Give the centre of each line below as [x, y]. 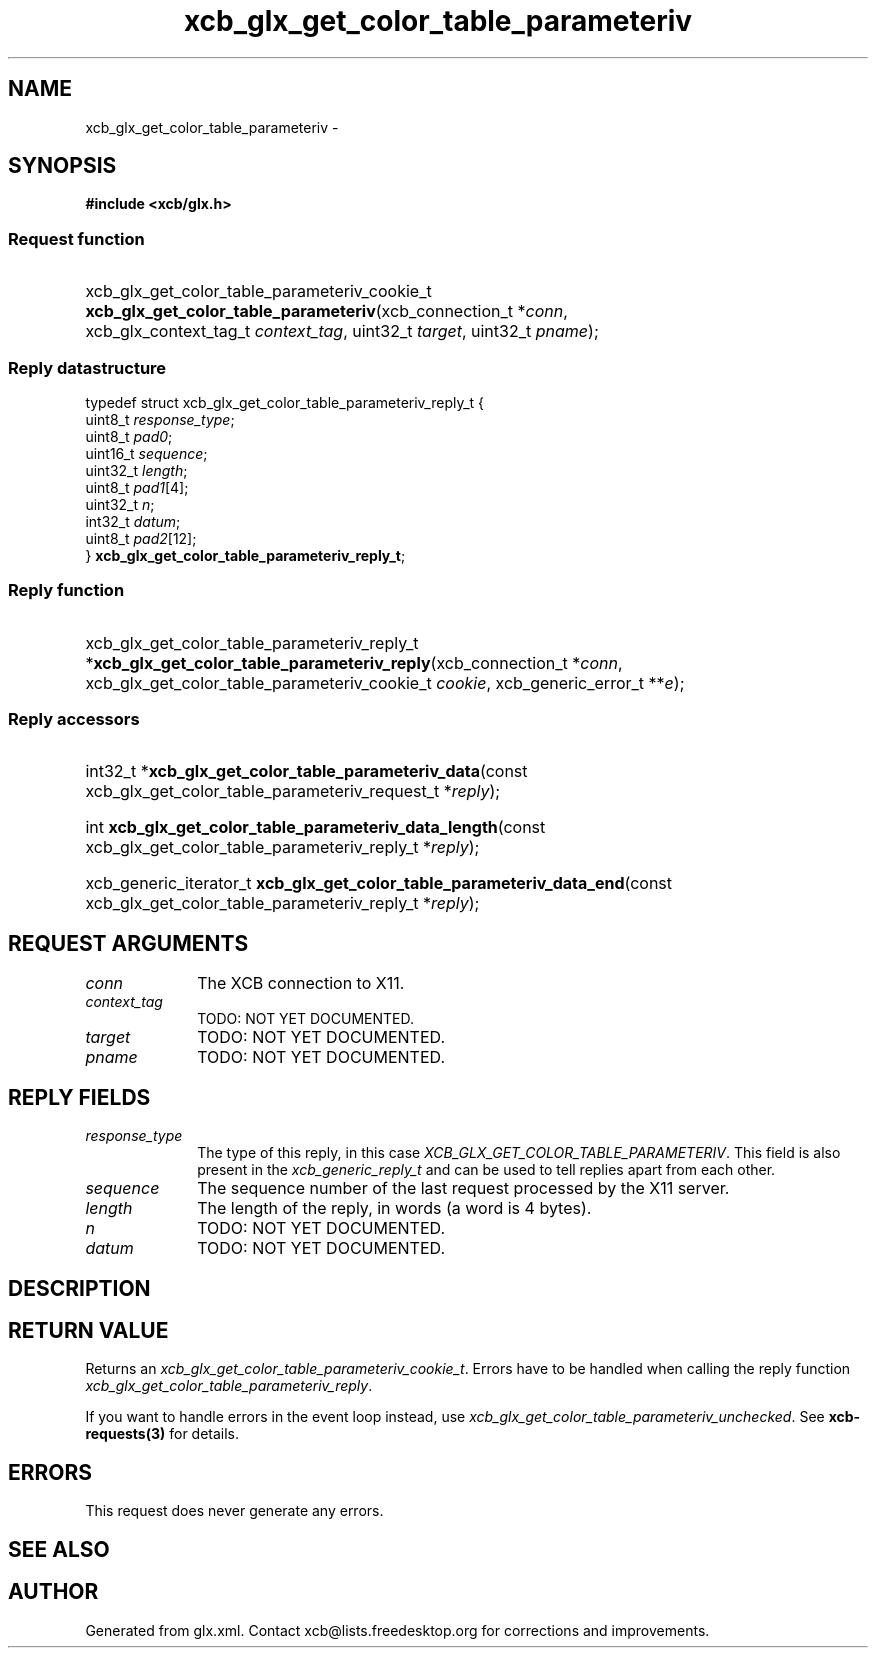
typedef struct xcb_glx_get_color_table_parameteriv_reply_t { [285, 402]
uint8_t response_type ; [160, 419]
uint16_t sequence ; [146, 453]
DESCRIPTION [79, 1288]
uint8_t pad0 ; [129, 436]
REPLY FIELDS [79, 1097]
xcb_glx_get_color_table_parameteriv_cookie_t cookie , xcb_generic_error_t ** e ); [385, 682]
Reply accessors [74, 719]
